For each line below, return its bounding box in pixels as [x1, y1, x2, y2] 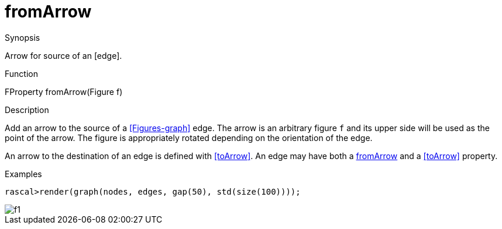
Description [5, 104, 49, 115]
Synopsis [5, 32, 40, 43]
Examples [5, 168, 42, 179]
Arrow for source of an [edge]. [5, 50, 122, 61]
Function [5, 68, 38, 79]
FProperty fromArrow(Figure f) [5, 86, 123, 97]
